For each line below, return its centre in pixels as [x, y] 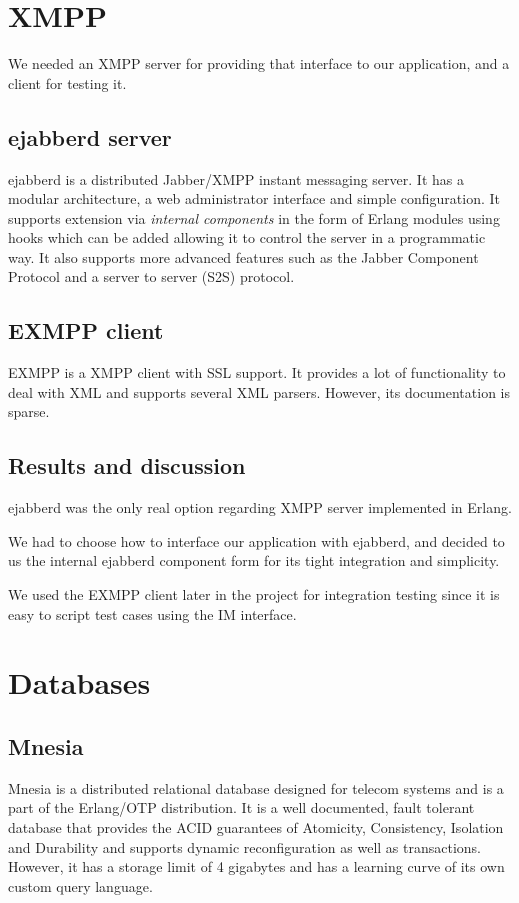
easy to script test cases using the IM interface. [152, 613]
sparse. [29, 411]
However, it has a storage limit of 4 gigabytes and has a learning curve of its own [256, 866]
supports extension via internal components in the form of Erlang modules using [254, 217]
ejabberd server [90, 136]
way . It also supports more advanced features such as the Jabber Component [243, 256]
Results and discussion [127, 465]
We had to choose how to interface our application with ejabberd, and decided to [256, 540]
